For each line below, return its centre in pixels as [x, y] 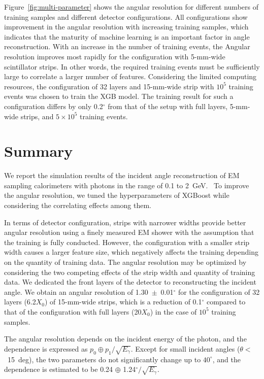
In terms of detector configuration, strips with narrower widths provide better [125, 222]
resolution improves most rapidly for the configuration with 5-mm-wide [115, 56]
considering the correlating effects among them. [78, 205]
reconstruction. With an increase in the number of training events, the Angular [127, 46]
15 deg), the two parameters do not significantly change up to [104, 359]
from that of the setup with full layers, [168, 106]
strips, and [37, 116]
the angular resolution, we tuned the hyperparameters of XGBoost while [117, 195]
